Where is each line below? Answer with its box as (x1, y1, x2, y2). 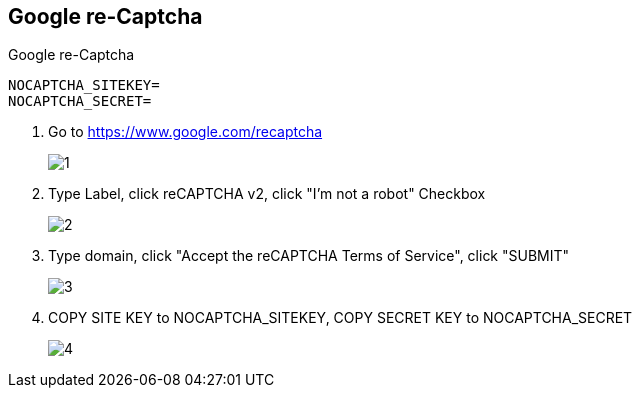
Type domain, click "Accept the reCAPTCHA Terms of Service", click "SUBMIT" (48, 247, 570, 265)
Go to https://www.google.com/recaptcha (48, 123, 323, 141)
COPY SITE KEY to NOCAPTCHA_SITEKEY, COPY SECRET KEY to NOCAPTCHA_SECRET (48, 309, 633, 327)
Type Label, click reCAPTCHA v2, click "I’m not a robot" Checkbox (48, 185, 486, 203)
